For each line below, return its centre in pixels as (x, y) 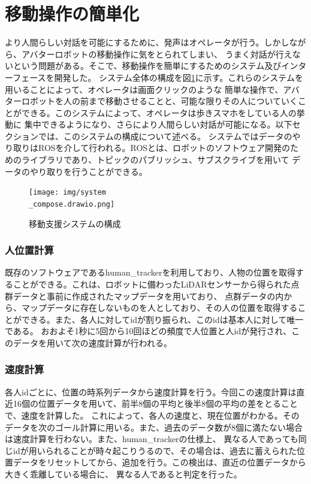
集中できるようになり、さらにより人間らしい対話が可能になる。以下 (158, 124)
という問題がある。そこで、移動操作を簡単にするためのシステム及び (147, 66)
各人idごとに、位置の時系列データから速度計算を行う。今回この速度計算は (151, 391)
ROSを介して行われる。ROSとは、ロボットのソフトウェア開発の (164, 148)
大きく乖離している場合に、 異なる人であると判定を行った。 (123, 474)
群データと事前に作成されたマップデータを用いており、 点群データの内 (144, 296)
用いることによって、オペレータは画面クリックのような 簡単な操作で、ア (148, 89)
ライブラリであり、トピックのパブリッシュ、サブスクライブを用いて (155, 160)
